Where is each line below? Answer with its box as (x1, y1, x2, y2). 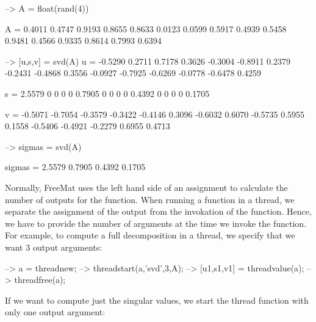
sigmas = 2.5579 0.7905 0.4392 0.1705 (5, 160, 146, 173)
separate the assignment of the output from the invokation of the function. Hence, (5, 205, 312, 218)
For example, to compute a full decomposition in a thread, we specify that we (5, 229, 295, 241)
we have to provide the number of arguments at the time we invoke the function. (5, 216, 307, 229)
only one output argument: (5, 306, 106, 318)
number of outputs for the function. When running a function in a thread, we (5, 193, 295, 206)
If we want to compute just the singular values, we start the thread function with (5, 293, 309, 306)
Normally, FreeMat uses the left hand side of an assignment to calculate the (5, 181, 288, 193)
